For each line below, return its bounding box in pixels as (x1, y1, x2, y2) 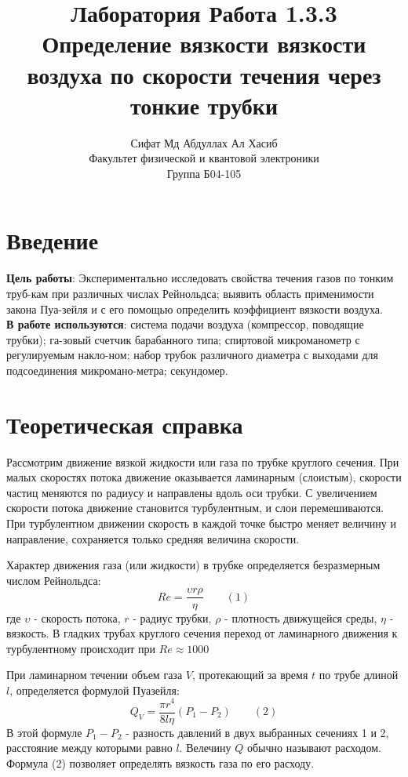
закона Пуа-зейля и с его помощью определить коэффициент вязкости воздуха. (6, 300, 383, 317)
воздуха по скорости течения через (27, 58, 381, 90)
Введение (6, 224, 99, 256)
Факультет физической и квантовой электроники (89, 150, 319, 166)
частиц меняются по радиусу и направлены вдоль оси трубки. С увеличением (6, 484, 377, 500)
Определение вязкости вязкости (42, 27, 366, 60)
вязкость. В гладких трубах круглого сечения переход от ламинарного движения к (6, 625, 398, 641)
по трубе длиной (319, 666, 399, 683)
